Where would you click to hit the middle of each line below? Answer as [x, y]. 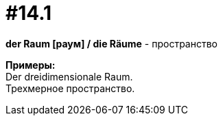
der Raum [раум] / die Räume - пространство [111, 43]
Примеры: [31, 65]
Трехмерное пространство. [70, 88]
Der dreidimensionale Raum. [69, 76]
